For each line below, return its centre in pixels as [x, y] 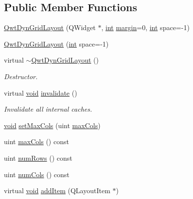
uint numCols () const [37, 174]
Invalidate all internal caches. [48, 109]
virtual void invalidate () [41, 92]
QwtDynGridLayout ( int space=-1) [56, 43]
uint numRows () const [38, 158]
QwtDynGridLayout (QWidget [50, 27]
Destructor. [21, 76]
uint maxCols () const [36, 141]
